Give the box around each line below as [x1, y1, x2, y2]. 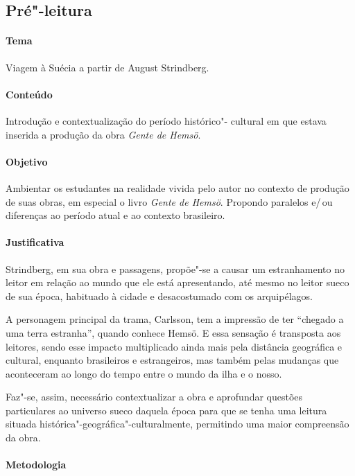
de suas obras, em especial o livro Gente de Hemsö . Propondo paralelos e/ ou [6, 194, 333, 209]
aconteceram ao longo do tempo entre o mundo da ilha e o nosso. [6, 366, 282, 380]
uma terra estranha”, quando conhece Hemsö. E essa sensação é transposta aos [6, 325, 341, 340]
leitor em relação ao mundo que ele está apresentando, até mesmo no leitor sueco [6, 275, 349, 290]
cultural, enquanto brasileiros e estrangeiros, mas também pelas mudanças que [6, 353, 339, 367]
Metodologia [6, 457, 67, 472]
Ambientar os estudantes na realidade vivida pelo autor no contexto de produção [6, 180, 349, 195]
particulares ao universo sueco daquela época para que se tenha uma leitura [6, 403, 327, 417]
